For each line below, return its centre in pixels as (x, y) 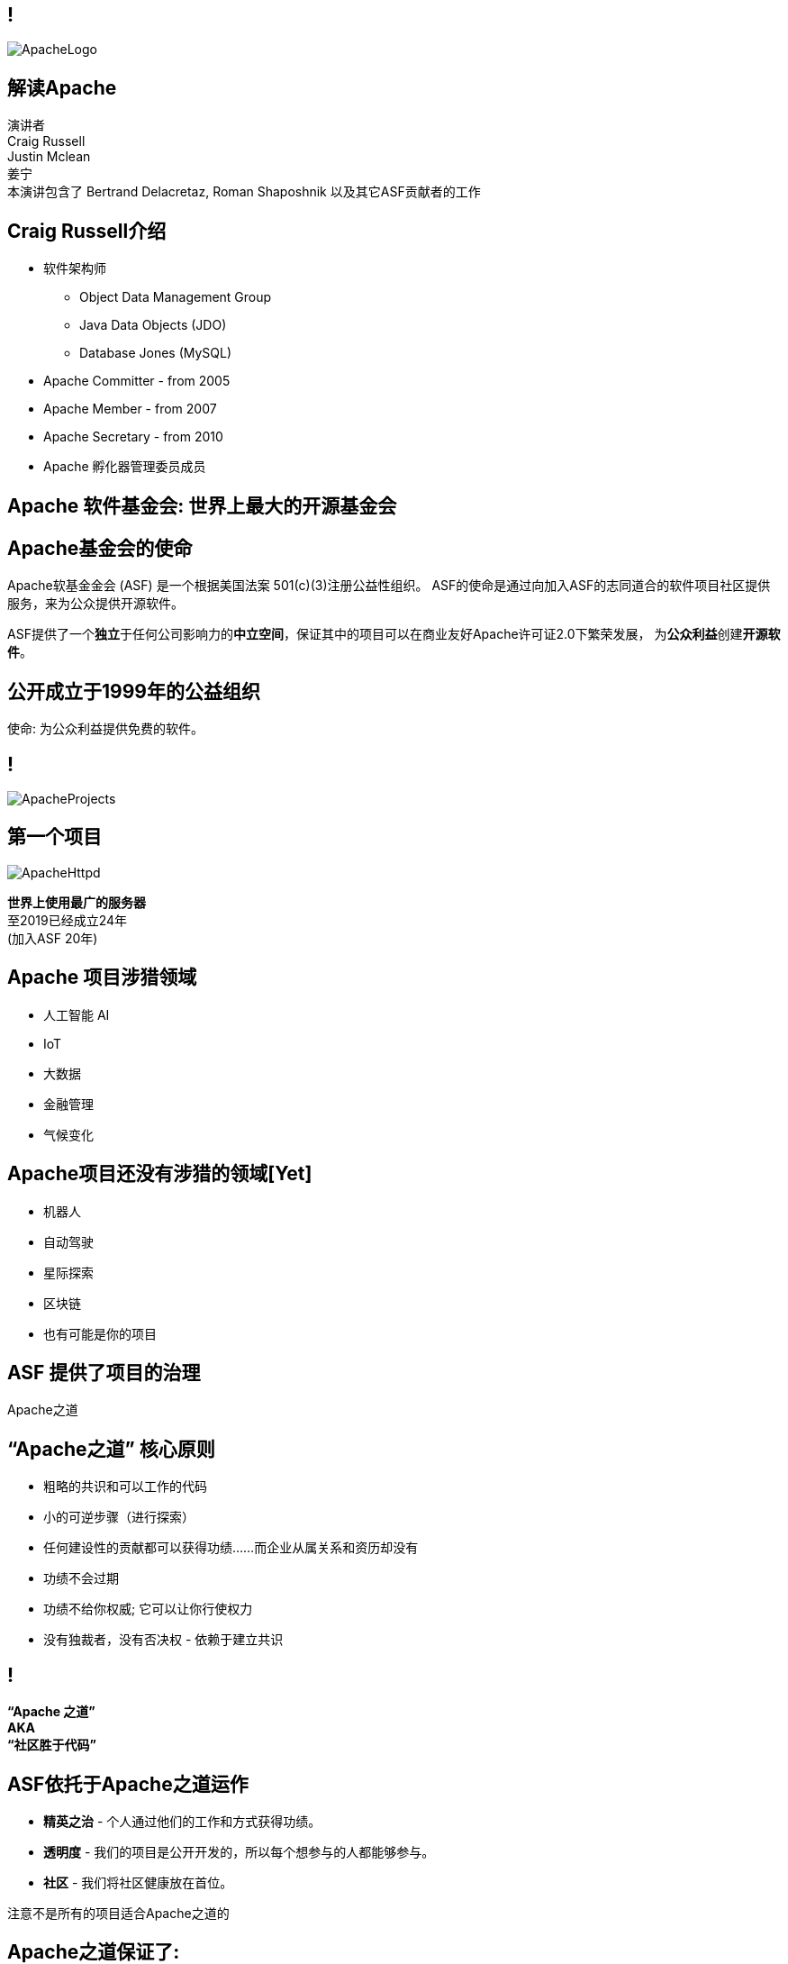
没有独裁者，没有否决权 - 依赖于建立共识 (163, 1640)
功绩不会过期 (81, 1578)
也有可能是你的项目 (100, 1333)
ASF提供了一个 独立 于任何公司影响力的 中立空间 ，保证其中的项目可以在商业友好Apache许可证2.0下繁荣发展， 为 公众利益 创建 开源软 (394, 634)
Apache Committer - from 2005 (137, 381)
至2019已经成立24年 (68, 920)
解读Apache (62, 87)
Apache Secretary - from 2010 (133, 437)
